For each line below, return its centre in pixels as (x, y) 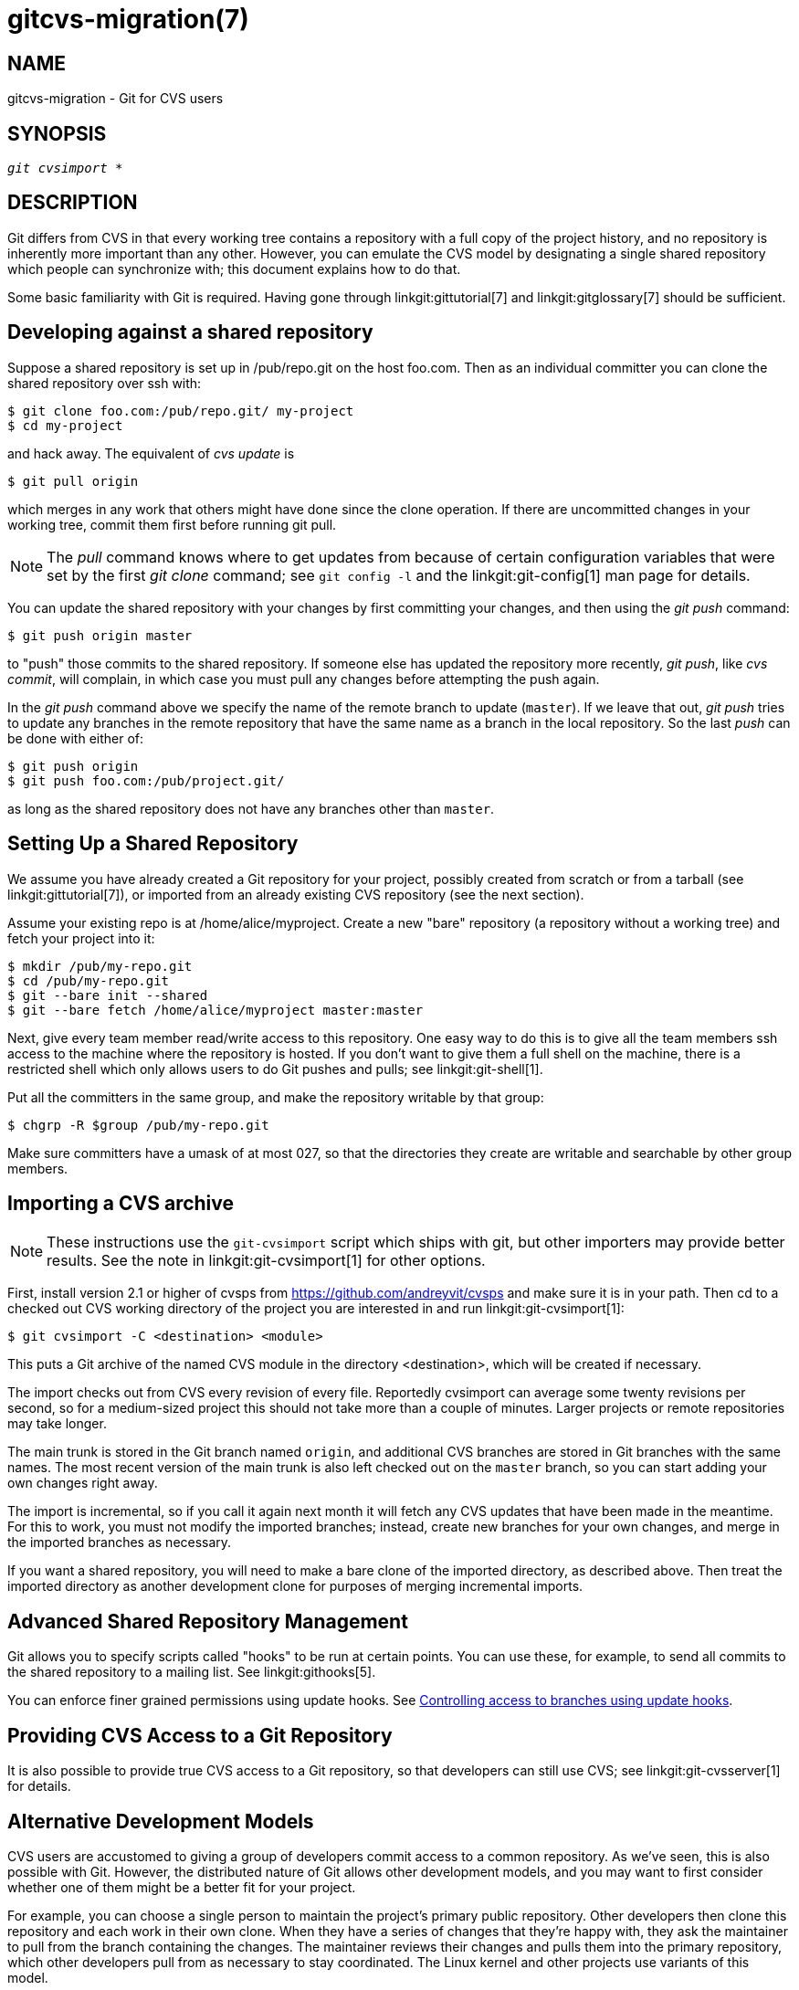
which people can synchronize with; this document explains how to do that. (234, 268)
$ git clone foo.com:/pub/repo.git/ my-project (181, 411)
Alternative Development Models (161, 1821)
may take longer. (57, 1424)
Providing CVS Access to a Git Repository (200, 1735)
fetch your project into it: (81, 938)
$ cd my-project (65, 425)
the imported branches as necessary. (120, 1543)
